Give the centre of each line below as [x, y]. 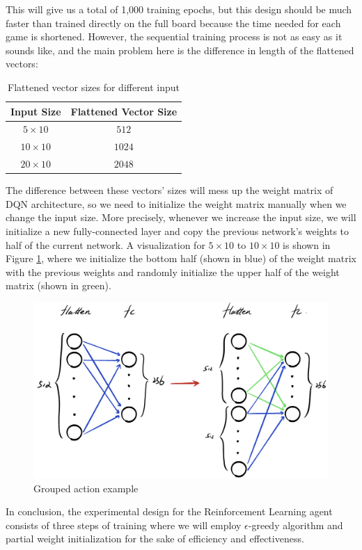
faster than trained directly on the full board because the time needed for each [173, 23]
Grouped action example [86, 488]
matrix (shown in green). [58, 285]
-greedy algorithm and [296, 525]
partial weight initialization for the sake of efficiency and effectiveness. [155, 539]
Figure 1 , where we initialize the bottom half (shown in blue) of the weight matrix [181, 258]
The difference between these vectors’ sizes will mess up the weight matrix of [170, 190]
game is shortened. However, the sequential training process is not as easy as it [174, 37]
